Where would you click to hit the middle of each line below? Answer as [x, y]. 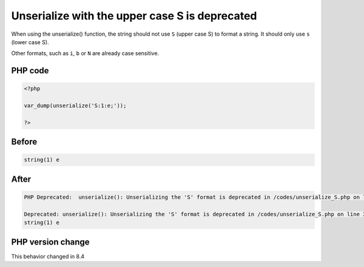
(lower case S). [30, 42]
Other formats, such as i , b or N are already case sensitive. [85, 53]
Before [24, 142]
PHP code [30, 71]
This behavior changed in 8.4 [48, 256]
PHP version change [51, 242]
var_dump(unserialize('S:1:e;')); [75, 106]
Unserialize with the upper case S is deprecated [134, 16]
